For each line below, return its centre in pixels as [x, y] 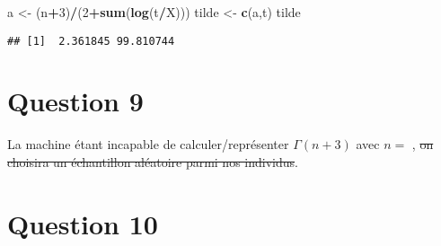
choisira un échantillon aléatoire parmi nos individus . [153, 161]
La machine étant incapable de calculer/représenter [148, 144]
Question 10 [83, 223]
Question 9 [75, 101]
